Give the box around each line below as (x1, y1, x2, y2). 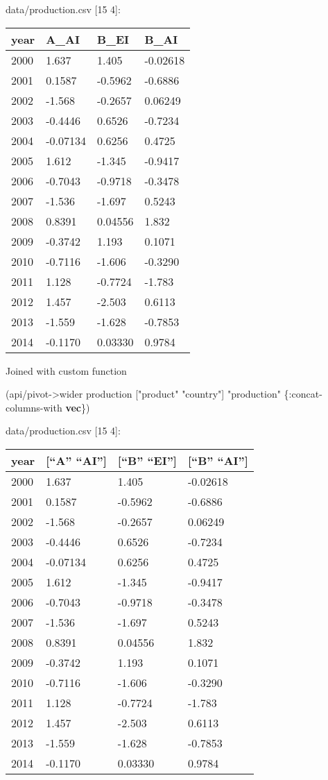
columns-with (6, 400, 62, 414)
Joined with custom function (6, 363, 127, 378)
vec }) (65, 400, 90, 414)
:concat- (288, 387, 322, 401)
